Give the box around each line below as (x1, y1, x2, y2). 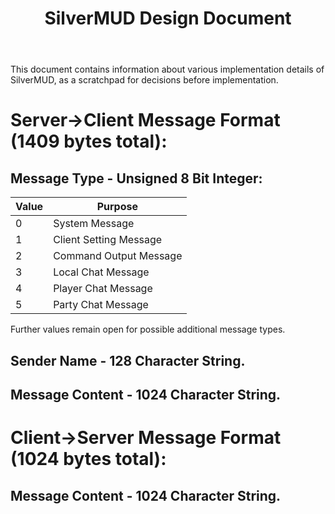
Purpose (96, 200, 138, 214)
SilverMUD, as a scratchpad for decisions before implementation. (10, 74, 279, 86)
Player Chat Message (53, 282, 153, 296)
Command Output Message (53, 249, 183, 263)
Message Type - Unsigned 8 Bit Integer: (10, 170, 263, 187)
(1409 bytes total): (10, 130, 168, 153)
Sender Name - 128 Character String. (10, 352, 246, 369)
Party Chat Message (53, 298, 149, 312)
